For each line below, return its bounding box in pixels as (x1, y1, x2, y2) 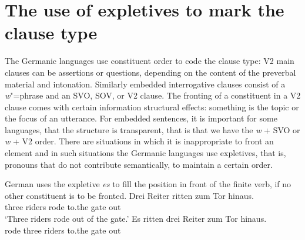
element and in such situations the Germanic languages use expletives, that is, (5, 147, 286, 159)
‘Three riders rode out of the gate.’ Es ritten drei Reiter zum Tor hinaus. (5, 212, 267, 225)
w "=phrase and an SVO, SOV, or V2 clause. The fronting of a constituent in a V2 (5, 89, 301, 102)
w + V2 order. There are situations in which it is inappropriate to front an (5, 135, 274, 147)
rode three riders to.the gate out (5, 224, 121, 236)
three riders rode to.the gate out (5, 201, 121, 213)
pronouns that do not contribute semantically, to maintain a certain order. (5, 158, 273, 170)
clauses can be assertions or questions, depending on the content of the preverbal (5, 66, 296, 78)
